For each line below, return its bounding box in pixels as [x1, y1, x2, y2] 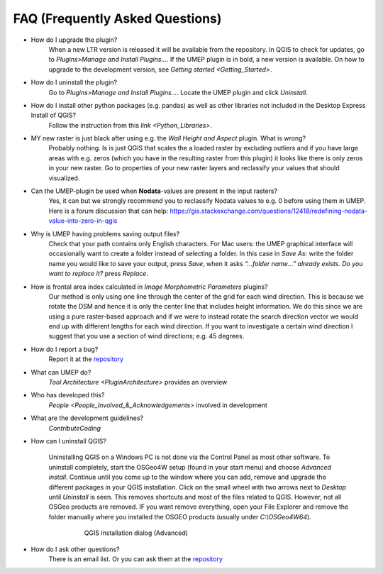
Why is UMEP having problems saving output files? [30, 229, 180, 238]
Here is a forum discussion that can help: [48, 206, 169, 215]
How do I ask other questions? [30, 545, 120, 553]
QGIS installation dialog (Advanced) [84, 529, 188, 537]
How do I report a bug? [30, 345, 99, 353]
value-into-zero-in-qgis [48, 216, 118, 225]
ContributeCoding [48, 424, 101, 432]
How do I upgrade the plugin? [30, 35, 118, 44]
